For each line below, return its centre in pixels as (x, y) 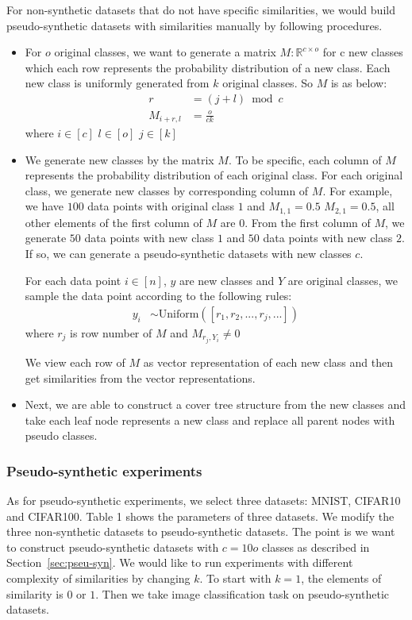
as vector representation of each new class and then (268, 362)
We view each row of (75, 362)
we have (44, 206)
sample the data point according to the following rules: (158, 296)
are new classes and (227, 280)
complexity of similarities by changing (98, 578)
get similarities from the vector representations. (140, 377)
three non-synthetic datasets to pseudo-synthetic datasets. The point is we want (201, 531)
